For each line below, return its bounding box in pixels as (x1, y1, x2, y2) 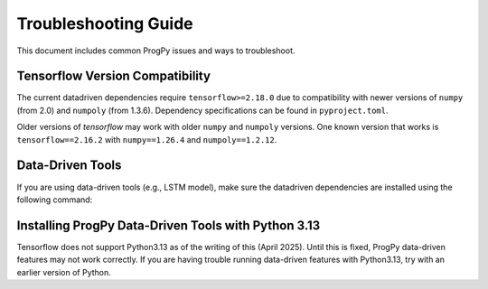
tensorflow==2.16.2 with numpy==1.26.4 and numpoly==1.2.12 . (16, 134, 277, 144)
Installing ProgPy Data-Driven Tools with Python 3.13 (16, 218, 321, 233)
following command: (16, 194, 93, 205)
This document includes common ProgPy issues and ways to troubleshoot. (16, 45, 296, 56)
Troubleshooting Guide (16, 14, 193, 33)
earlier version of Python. (16, 266, 112, 277)
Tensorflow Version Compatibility (16, 69, 211, 84)
